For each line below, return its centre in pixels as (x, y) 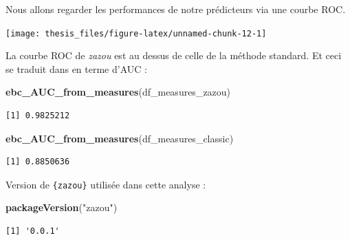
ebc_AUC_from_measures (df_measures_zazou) (118, 92)
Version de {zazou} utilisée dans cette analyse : (106, 184)
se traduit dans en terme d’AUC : (76, 68)
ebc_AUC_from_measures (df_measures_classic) (120, 138)
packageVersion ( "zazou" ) (62, 207)
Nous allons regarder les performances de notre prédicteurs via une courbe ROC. (176, 9)
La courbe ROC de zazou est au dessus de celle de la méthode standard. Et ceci (174, 55)
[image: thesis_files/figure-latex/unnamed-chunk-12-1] (136, 33)
